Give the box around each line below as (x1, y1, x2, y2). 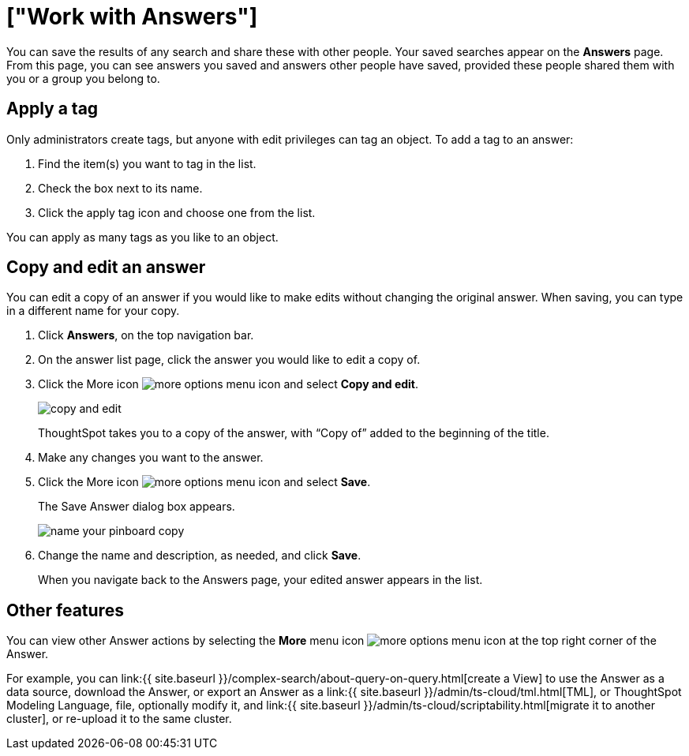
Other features (6, 600, 124, 620)
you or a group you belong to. (6, 71, 160, 85)
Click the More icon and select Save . (38, 475, 371, 489)
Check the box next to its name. (38, 181, 203, 195)
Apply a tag (6, 99, 99, 119)
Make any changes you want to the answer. (38, 451, 264, 465)
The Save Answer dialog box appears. (38, 500, 235, 514)
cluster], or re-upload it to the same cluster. (6, 712, 232, 726)
